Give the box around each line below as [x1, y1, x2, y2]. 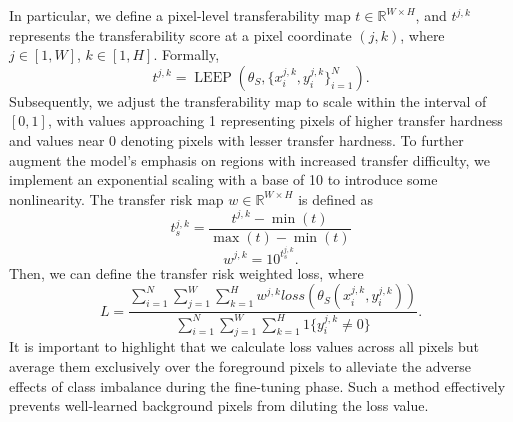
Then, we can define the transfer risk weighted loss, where [9, 262, 364, 283]
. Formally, [153, 44, 220, 65]
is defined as [298, 188, 373, 209]
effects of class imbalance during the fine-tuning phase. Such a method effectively [9, 375, 506, 396]
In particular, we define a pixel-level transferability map [9, 5, 351, 25]
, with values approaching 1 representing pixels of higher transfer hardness [47, 110, 503, 131]
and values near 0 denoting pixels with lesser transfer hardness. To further [9, 129, 464, 150]
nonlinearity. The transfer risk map [9, 188, 224, 209]
